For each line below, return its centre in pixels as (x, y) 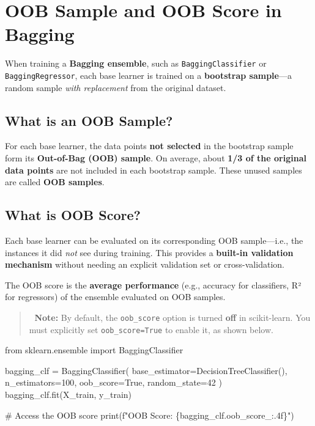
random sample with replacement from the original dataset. (116, 87)
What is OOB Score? (73, 215)
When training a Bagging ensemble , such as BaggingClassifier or (136, 63)
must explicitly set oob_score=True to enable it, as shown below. (151, 329)
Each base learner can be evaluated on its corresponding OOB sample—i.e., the (154, 240)
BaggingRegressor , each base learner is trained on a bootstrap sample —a (148, 75)
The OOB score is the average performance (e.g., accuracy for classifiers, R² (153, 285)
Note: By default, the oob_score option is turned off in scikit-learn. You (172, 317)
